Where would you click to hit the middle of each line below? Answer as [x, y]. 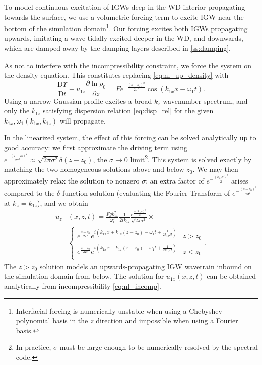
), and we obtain [62, 202]
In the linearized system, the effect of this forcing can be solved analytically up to [130, 137]
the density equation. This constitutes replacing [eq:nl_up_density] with [116, 75]
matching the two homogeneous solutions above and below [94, 169]
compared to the [29, 193]
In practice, [34, 347]
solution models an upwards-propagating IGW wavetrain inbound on [146, 266]
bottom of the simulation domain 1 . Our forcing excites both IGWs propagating [126, 27]
